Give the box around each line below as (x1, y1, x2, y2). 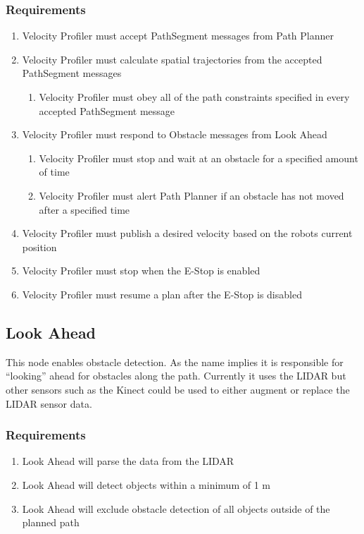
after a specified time (39, 202, 130, 217)
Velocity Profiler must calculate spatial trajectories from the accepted (22, 51, 322, 66)
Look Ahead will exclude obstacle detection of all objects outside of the (22, 501, 330, 516)
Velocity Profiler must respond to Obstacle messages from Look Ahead (22, 127, 327, 142)
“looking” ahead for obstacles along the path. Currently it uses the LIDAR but (6, 368, 346, 383)
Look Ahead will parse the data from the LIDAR (22, 454, 234, 468)
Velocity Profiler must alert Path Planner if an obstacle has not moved (39, 188, 344, 202)
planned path (22, 515, 80, 530)
